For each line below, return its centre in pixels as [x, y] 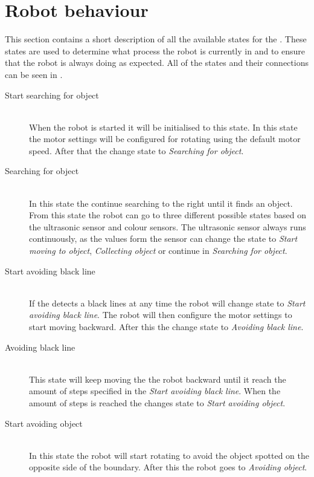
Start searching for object [52, 95]
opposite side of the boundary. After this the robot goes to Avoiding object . [168, 467]
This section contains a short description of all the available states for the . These [156, 39]
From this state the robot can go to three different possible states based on [168, 215]
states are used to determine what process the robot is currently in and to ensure [155, 50]
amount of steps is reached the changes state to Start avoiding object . [157, 402]
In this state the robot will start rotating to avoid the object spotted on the [169, 455]
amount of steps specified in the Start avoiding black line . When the [155, 391]
